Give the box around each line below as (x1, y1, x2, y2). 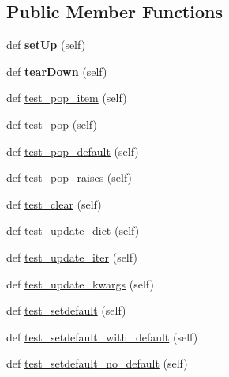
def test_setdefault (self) (6, 302, 126, 319)
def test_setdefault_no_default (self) (6, 355, 188, 371)
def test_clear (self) (6, 195, 102, 212)
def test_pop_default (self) (6, 142, 139, 159)
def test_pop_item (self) (6, 89, 127, 106)
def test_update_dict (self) (6, 222, 140, 239)
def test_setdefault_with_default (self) (6, 328, 198, 345)
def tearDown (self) (6, 62, 107, 79)
